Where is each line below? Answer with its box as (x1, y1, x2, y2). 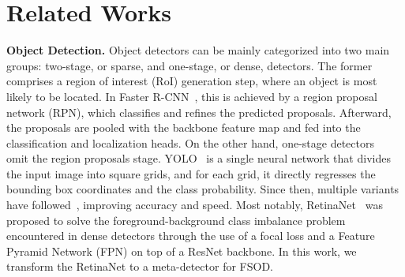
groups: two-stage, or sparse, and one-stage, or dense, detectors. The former (6, 57, 373, 73)
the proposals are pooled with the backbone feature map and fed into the (6, 119, 361, 136)
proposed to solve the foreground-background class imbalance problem (6, 211, 346, 228)
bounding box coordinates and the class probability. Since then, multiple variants (6, 181, 399, 197)
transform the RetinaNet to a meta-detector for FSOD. (6, 258, 273, 275)
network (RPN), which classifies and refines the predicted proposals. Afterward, (6, 103, 392, 120)
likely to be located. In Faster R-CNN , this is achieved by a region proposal (6, 88, 377, 104)
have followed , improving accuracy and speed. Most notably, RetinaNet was (6, 197, 383, 213)
